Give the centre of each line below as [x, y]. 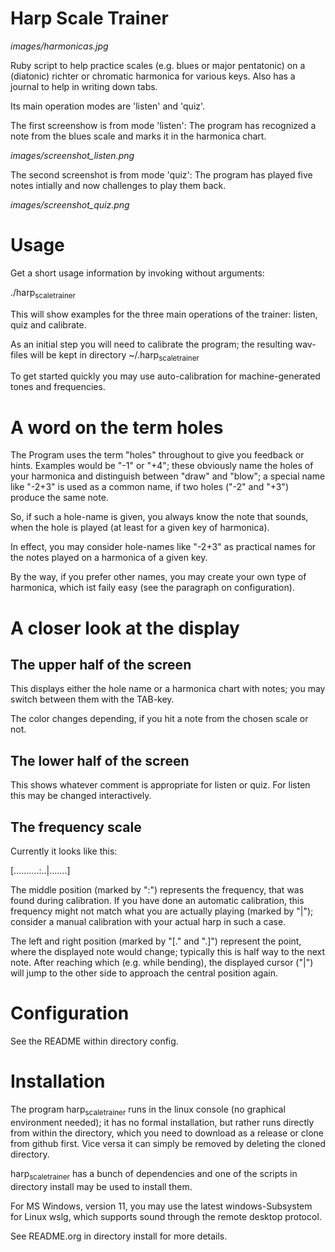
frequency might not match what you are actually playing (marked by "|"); [162, 911]
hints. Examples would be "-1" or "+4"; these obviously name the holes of [162, 466]
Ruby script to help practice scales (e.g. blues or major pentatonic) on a [158, 65]
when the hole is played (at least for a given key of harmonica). [140, 528]
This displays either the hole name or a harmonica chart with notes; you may [168, 689]
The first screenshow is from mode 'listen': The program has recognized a [163, 125]
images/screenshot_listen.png [72, 155]
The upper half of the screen [101, 664]
